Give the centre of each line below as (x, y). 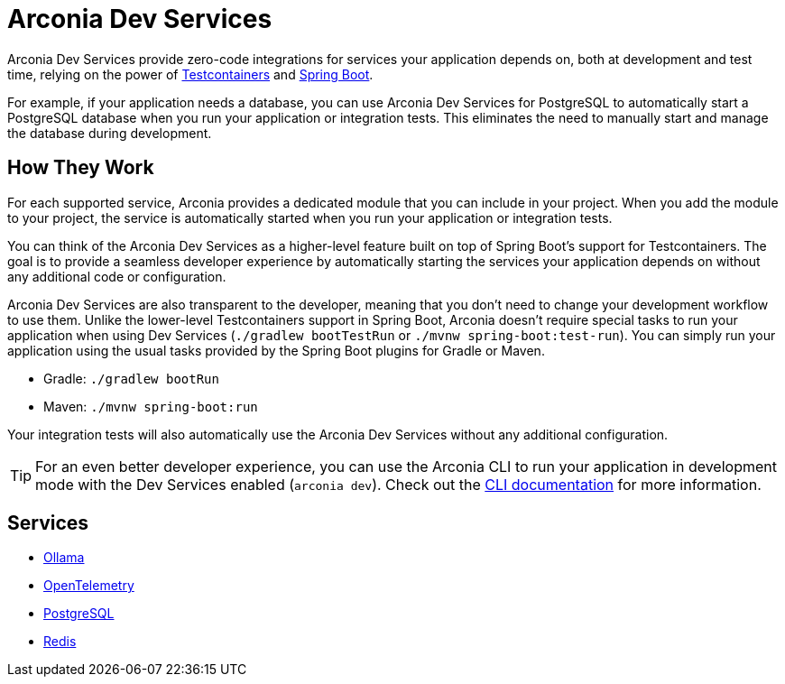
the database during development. (110, 133)
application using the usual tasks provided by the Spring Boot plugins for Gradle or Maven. (276, 350)
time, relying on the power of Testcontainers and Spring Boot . (190, 74)
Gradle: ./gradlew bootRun (131, 378)
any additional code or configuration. (117, 276)
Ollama (64, 558)
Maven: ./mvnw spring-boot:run (151, 406)
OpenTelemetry (89, 586)
